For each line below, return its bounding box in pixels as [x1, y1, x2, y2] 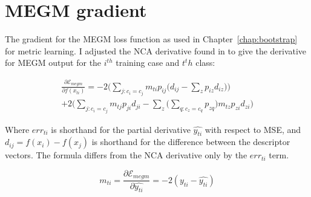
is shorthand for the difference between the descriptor [91, 135, 290, 148]
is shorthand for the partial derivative [51, 123, 191, 135]
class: [195, 56, 215, 69]
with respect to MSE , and [205, 123, 301, 135]
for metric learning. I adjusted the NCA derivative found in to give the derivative [5, 44, 307, 57]
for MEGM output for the [5, 56, 102, 69]
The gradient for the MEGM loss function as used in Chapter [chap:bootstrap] [5, 33, 298, 45]
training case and [116, 56, 180, 69]
